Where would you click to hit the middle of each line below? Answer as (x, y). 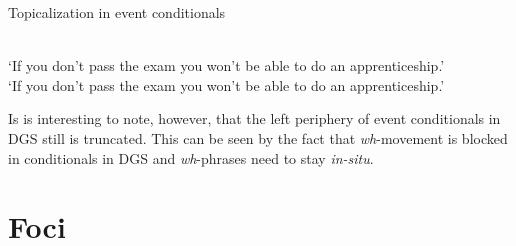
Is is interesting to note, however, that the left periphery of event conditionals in (254, 118)
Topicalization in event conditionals (117, 12)
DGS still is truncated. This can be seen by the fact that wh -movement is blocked (258, 137)
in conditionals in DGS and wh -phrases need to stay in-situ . (191, 157)
